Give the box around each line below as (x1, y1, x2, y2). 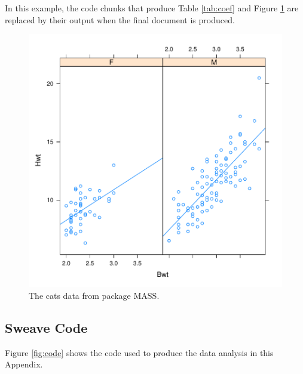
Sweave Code (5, 318, 88, 336)
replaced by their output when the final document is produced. (5, 13, 235, 26)
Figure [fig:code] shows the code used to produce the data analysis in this (5, 346, 274, 358)
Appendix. (5, 358, 43, 370)
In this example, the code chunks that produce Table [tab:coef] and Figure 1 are (5, 2, 299, 14)
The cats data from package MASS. (29, 289, 160, 301)
